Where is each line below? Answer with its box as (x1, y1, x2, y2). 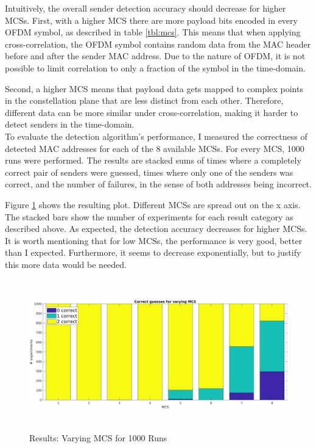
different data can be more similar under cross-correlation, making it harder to (5, 106, 298, 118)
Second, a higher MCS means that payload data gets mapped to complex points (5, 82, 303, 95)
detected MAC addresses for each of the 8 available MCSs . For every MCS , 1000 (5, 142, 304, 154)
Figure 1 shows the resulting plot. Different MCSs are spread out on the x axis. (5, 198, 301, 211)
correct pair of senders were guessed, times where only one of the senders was (5, 165, 293, 178)
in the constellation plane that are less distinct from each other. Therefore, (5, 94, 284, 107)
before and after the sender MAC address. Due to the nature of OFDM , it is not (5, 49, 306, 62)
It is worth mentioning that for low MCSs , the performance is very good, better (5, 234, 303, 247)
